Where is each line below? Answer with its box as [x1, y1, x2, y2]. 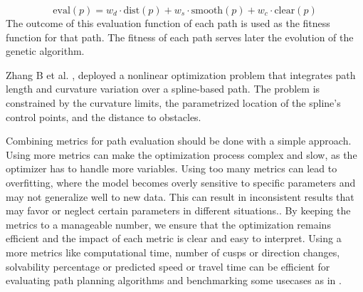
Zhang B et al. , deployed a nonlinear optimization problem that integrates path [6, 67, 356, 82]
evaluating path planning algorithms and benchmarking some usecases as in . [6, 273, 342, 288]
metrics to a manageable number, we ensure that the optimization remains [6, 217, 331, 231]
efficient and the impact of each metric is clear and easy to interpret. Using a [6, 231, 342, 246]
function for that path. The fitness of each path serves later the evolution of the [6, 29, 354, 44]
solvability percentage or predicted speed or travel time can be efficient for [6, 259, 330, 273]
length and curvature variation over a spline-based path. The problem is [6, 81, 320, 96]
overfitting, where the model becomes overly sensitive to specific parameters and [6, 174, 356, 189]
